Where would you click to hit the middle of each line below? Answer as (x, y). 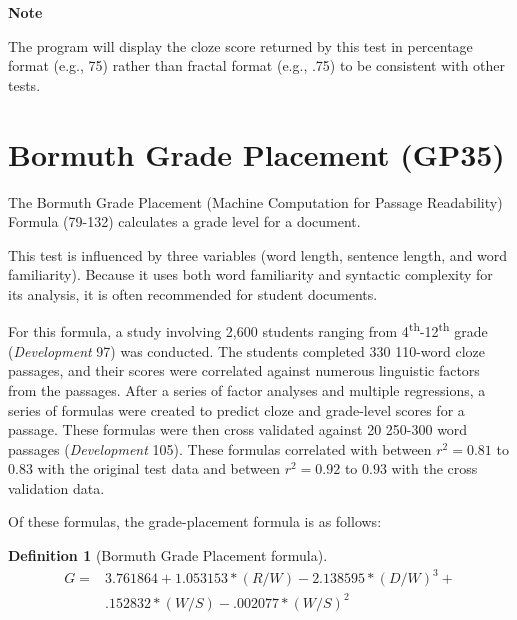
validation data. (56, 487)
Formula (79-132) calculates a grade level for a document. (184, 221)
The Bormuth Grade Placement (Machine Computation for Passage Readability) (255, 201)
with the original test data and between (158, 468)
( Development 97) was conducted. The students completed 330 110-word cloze (247, 350)
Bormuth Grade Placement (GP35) (256, 153)
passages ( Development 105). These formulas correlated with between (220, 448)
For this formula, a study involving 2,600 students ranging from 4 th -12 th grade (248, 330)
